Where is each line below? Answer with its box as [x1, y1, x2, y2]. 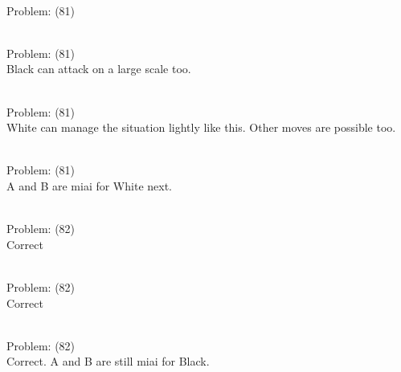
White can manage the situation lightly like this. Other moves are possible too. [6, 119, 396, 136]
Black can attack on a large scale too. [6, 60, 191, 77]
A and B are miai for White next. [6, 177, 172, 194]
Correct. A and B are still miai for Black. [6, 353, 210, 370]
